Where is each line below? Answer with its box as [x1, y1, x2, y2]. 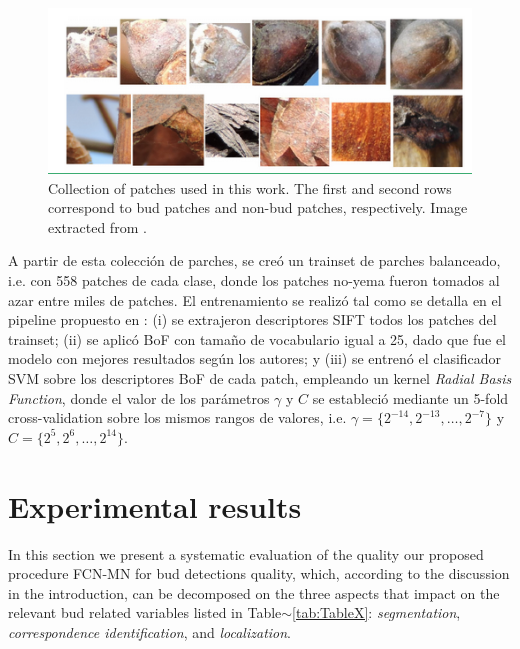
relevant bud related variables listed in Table [8, 602, 282, 623]
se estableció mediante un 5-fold [312, 387, 509, 408]
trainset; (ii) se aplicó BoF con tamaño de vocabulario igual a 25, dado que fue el [8, 328, 507, 349]
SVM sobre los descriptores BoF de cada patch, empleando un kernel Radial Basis [8, 368, 512, 388]
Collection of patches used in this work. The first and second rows [48, 177, 452, 198]
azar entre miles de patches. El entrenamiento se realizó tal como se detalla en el [8, 289, 502, 310]
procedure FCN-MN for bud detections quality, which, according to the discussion [8, 563, 510, 584]
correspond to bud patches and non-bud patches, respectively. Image [48, 197, 468, 218]
